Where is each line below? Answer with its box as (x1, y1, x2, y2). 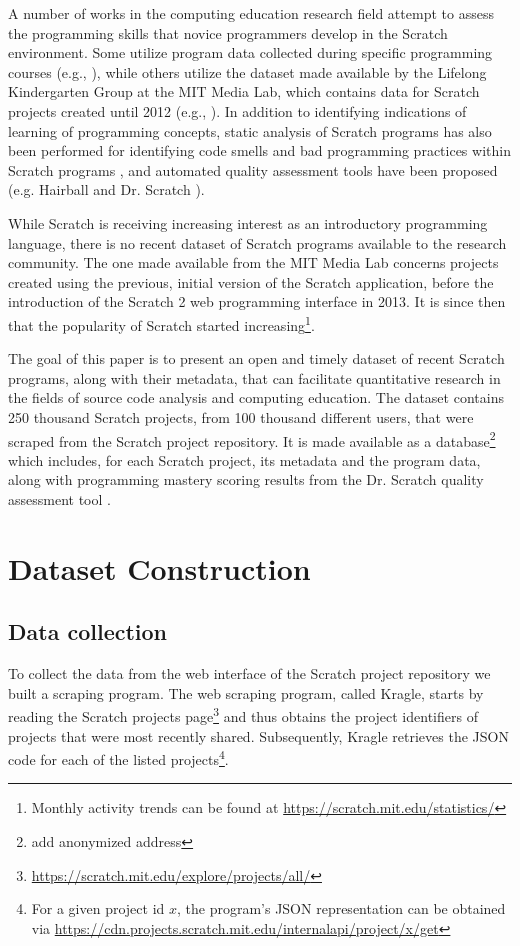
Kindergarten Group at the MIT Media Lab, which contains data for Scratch (8, 81, 480, 102)
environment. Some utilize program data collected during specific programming (8, 42, 493, 63)
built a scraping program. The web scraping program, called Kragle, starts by (8, 682, 484, 703)
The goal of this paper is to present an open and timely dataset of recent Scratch (8, 348, 505, 369)
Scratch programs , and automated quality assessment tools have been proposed (8, 159, 498, 180)
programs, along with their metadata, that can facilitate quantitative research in (8, 367, 501, 388)
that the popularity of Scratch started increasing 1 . (8, 311, 315, 335)
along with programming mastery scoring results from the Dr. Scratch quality (8, 469, 484, 490)
